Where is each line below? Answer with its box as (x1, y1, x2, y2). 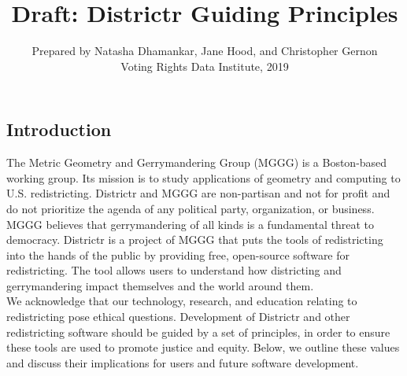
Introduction (6, 117, 112, 142)
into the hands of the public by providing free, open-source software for (6, 246, 350, 263)
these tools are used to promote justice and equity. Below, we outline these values (6, 339, 400, 356)
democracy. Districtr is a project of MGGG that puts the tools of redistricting (6, 231, 383, 248)
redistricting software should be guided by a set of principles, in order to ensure (6, 323, 390, 340)
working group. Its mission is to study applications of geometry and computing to (6, 169, 401, 186)
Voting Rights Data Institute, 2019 (120, 57, 289, 74)
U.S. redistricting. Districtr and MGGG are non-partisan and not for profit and (6, 185, 390, 201)
